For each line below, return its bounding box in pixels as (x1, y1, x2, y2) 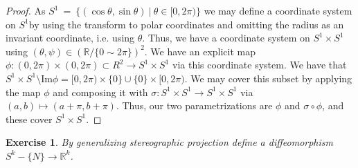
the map (6, 84, 41, 99)
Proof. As (6, 3, 46, 17)
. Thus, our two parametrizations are (116, 98, 273, 113)
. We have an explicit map (144, 44, 256, 58)
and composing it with (53, 84, 148, 99)
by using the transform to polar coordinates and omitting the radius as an (28, 17, 344, 31)
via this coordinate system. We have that (172, 57, 347, 72)
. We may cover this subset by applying (184, 71, 352, 85)
